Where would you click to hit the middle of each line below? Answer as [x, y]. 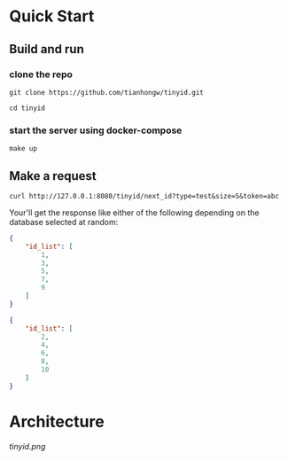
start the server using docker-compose [96, 130]
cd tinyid [27, 108]
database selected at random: [64, 222]
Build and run [47, 49]
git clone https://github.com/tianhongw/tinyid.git [106, 92]
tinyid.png [27, 446]
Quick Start [52, 16]
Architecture [57, 421]
